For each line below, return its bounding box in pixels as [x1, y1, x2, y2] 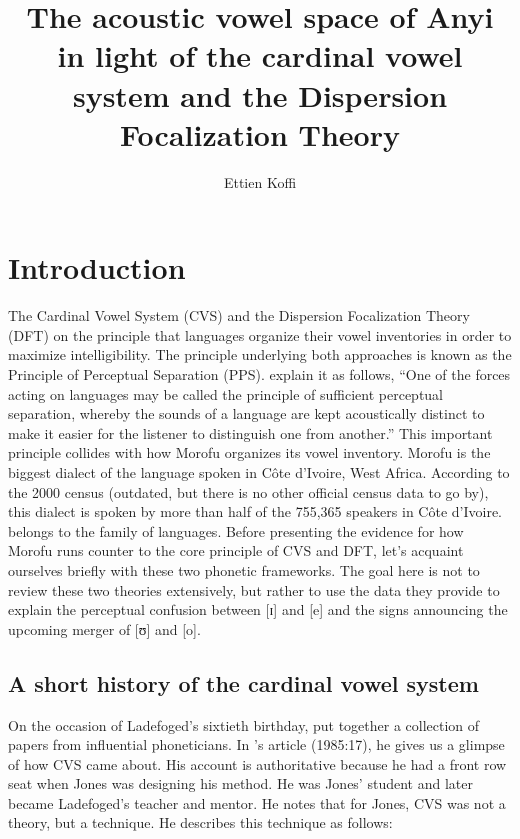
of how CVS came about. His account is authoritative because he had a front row [8, 753, 507, 774]
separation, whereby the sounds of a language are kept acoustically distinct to [8, 403, 485, 424]
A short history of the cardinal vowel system [8, 667, 479, 698]
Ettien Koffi [223, 171, 297, 192]
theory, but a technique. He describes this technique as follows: [8, 812, 393, 833]
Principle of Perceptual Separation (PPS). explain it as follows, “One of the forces [8, 364, 511, 384]
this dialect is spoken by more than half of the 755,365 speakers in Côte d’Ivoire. [8, 501, 502, 522]
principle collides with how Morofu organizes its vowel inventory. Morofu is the [8, 442, 491, 463]
